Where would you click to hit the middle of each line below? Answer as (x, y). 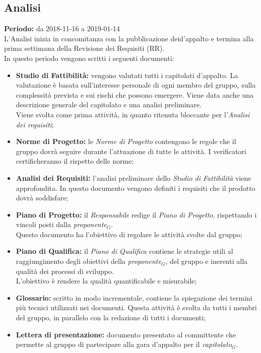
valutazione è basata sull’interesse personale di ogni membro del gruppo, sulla (136, 85)
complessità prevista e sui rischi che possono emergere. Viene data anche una (135, 94)
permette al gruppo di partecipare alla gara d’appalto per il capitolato (124, 344)
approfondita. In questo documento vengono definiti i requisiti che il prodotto (136, 188)
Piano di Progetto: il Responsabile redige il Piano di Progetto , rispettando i (136, 214)
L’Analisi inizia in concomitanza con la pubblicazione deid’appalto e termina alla (129, 38)
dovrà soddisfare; (42, 198)
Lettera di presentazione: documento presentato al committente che (126, 334)
